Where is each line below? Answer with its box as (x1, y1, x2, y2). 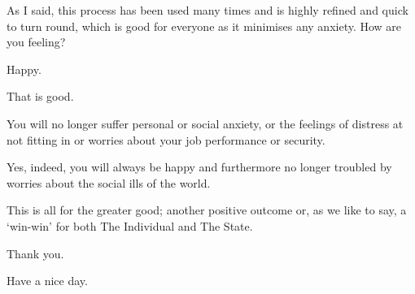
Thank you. (7, 244, 64, 262)
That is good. (7, 88, 74, 105)
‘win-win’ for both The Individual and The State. (7, 217, 253, 234)
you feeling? (7, 33, 66, 50)
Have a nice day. (7, 272, 88, 289)
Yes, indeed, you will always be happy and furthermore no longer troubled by (7, 158, 392, 175)
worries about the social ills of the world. (7, 174, 211, 191)
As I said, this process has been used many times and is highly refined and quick (7, 2, 408, 18)
